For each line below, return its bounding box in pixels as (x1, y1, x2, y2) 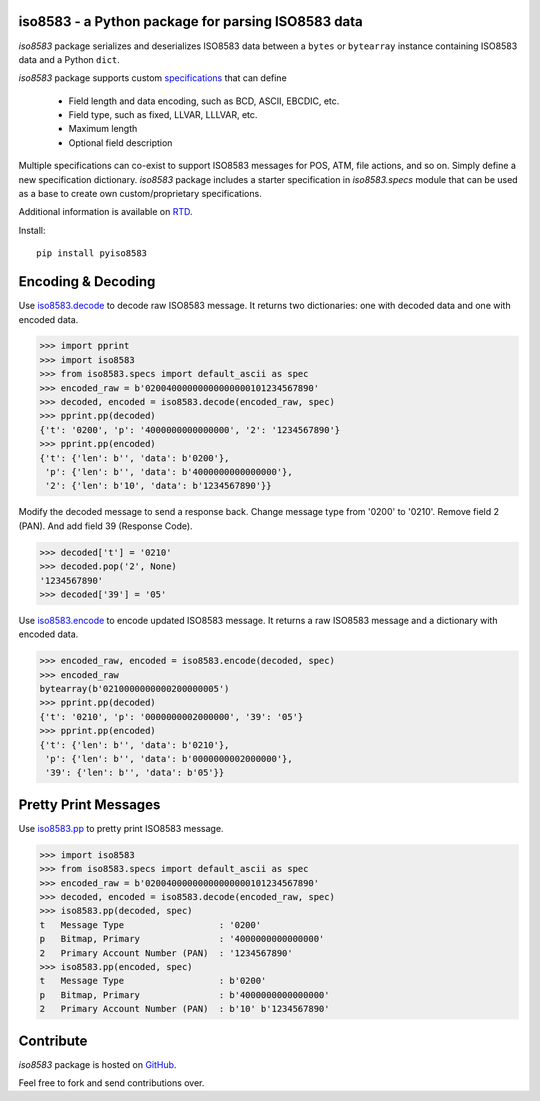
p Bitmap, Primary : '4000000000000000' (39, 933, 325, 945)
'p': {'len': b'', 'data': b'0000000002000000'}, (45, 753, 294, 765)
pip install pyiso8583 (36, 248, 148, 259)
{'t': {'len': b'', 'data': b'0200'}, (39, 452, 230, 464)
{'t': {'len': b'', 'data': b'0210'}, (39, 739, 230, 750)
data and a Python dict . (18, 53, 120, 65)
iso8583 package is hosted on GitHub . (18, 1058, 177, 1070)
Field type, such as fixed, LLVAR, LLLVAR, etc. (68, 109, 258, 121)
